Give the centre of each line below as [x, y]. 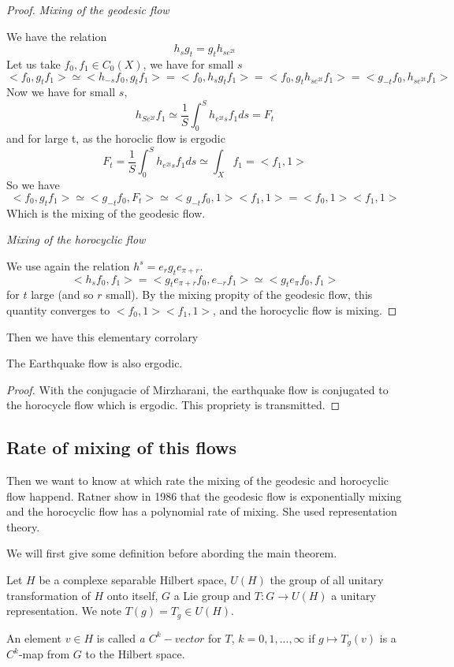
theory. [23, 526]
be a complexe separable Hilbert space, [133, 580]
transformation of [48, 595]
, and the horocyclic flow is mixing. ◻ [305, 309]
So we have [33, 185]
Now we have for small [61, 92]
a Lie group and [212, 595]
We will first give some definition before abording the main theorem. [172, 553]
